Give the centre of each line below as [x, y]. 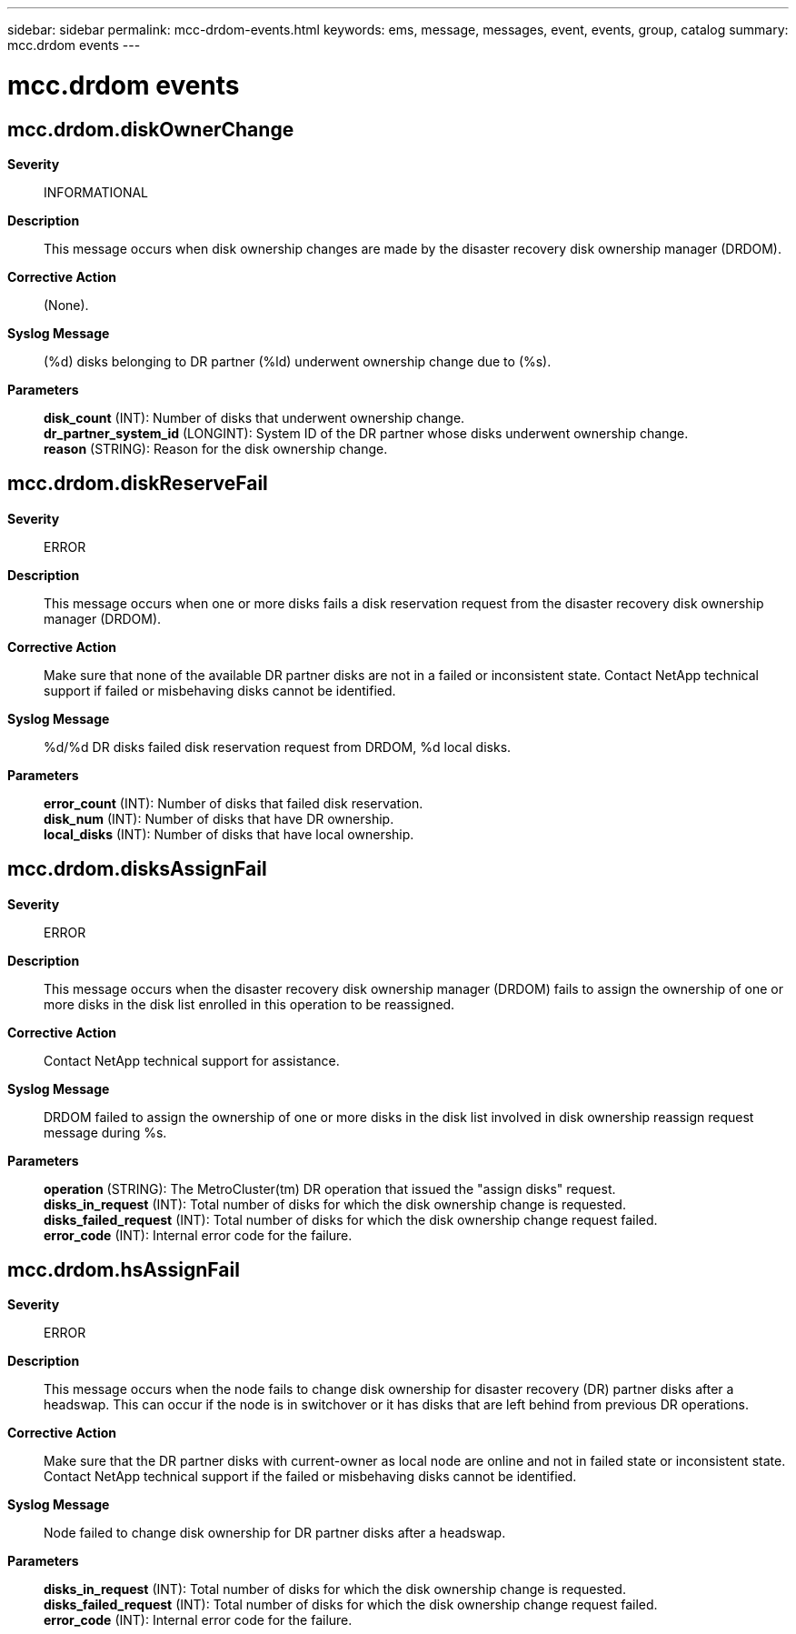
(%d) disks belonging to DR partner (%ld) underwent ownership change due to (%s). [298, 361]
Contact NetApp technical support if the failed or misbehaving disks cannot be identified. [310, 1477]
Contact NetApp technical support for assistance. [192, 1060]
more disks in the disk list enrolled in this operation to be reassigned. [249, 1004]
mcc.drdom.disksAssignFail [137, 869]
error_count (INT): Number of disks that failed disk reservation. [234, 803]
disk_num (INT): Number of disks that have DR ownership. [219, 818]
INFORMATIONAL [96, 192]
